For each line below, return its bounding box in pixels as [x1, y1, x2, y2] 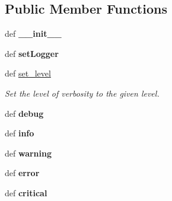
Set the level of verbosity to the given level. [5, 87, 160, 99]
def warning [5, 146, 52, 159]
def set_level [5, 67, 51, 79]
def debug [5, 107, 44, 119]
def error [5, 167, 40, 179]
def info [5, 127, 34, 139]
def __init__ [5, 27, 62, 40]
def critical [5, 186, 47, 199]
